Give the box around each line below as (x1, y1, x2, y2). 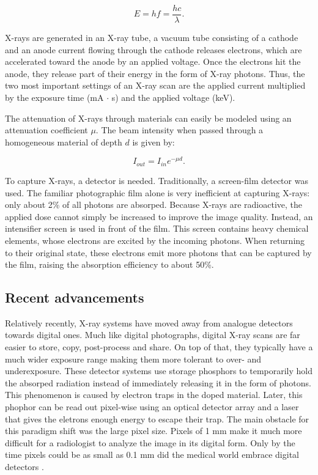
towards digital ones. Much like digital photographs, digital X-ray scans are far (5, 328, 300, 341)
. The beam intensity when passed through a (95, 123, 264, 136)
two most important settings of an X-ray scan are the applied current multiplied (5, 79, 306, 92)
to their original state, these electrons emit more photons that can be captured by (5, 246, 312, 259)
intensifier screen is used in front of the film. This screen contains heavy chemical (5, 222, 309, 235)
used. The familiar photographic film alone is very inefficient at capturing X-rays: (5, 186, 310, 199)
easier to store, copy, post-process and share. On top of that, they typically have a (5, 341, 313, 353)
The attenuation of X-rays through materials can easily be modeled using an (5, 111, 292, 124)
